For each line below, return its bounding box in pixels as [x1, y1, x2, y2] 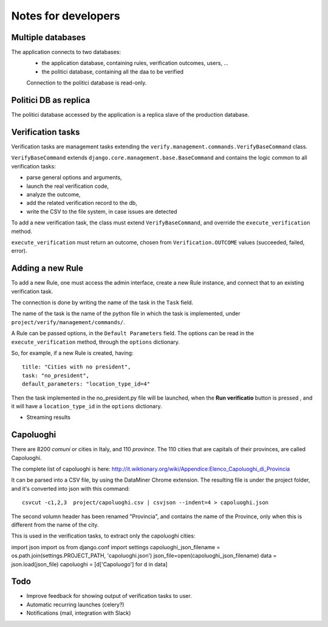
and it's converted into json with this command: [11, 485, 130, 492]
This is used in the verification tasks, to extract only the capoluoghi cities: [11, 532, 196, 539]
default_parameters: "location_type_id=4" [22, 381, 151, 387]
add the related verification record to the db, [26, 199, 138, 207]
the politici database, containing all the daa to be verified [41, 68, 184, 75]
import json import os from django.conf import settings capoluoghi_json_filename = [11, 543, 220, 550]
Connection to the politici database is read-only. [26, 79, 147, 86]
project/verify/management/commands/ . [11, 318, 126, 325]
